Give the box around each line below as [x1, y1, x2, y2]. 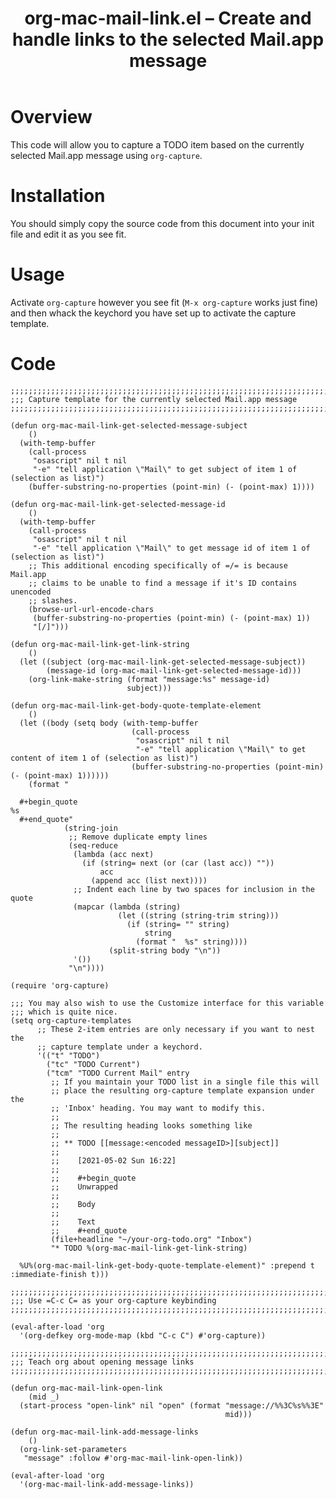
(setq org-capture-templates [10, 1015, 132, 1026]
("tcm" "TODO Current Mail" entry [46, 1068, 190, 1078]
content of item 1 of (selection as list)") [10, 753, 199, 763]
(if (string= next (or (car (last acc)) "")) [81, 858, 275, 868]
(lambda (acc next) [73, 849, 155, 859]
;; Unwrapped [50, 1182, 118, 1192]
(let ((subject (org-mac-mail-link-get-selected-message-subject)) [19, 657, 307, 667]
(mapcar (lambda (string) [73, 902, 182, 912]
